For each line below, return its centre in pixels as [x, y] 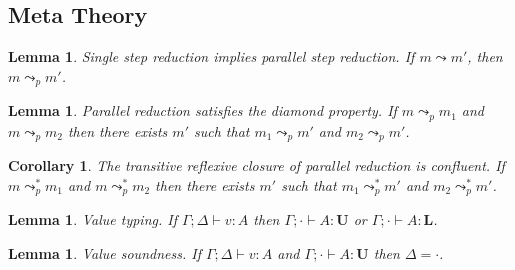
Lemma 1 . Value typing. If [92, 219]
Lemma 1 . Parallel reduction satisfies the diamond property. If [202, 110]
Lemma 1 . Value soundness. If [104, 252]
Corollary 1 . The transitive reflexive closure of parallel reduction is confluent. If [256, 165]
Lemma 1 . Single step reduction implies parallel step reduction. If [211, 56]
